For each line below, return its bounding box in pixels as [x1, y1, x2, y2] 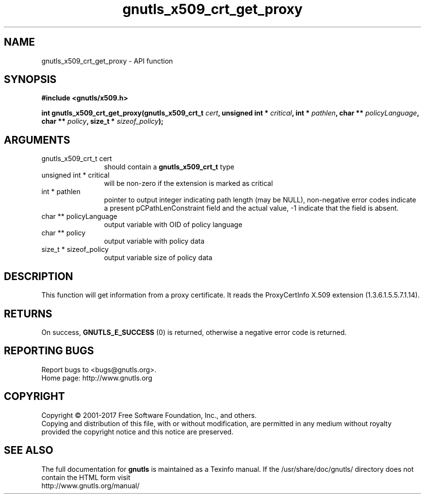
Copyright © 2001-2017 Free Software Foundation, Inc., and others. [41, 411, 257, 419]
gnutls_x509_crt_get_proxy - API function [41, 56, 173, 65]
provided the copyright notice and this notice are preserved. [41, 427, 234, 436]
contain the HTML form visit [41, 473, 131, 481]
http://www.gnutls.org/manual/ [41, 481, 140, 490]
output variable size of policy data [104, 253, 212, 262]
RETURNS [4, 307, 52, 320]
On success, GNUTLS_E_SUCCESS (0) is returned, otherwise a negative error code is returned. [41, 328, 347, 336]
